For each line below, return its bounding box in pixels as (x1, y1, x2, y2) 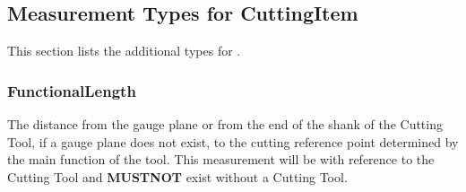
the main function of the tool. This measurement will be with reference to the (7, 150, 435, 169)
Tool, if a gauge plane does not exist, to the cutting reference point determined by (7, 132, 459, 151)
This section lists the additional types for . (7, 41, 241, 60)
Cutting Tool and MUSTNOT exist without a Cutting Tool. (7, 167, 348, 186)
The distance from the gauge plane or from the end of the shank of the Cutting (7, 115, 443, 134)
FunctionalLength (7, 79, 136, 101)
